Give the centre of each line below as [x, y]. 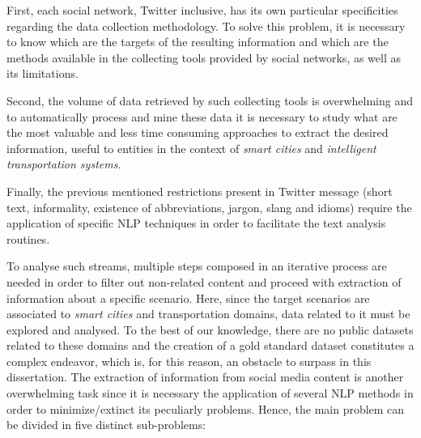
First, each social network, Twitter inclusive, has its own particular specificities [202, 10]
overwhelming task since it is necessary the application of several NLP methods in [210, 393]
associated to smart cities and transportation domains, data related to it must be [208, 314]
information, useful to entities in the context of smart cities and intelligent [191, 148]
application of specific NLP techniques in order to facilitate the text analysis [196, 223]
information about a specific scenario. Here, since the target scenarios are [188, 298]
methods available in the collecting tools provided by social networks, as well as [204, 57]
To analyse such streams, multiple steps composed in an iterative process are [197, 266]
